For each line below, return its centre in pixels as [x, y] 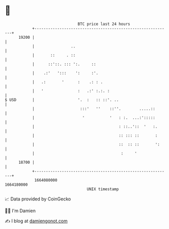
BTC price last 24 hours [104, 24]
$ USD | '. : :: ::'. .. [62, 100]
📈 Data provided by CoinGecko [38, 199]
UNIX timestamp [103, 189]
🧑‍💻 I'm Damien [20, 211]
